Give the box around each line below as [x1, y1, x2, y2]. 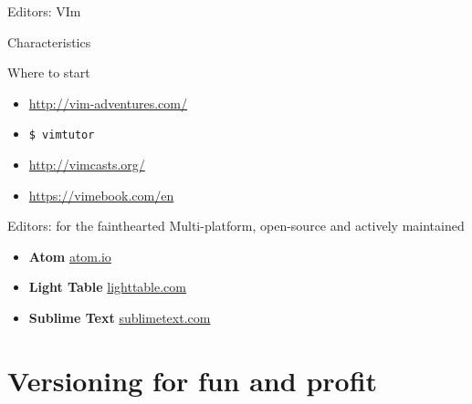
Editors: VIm [7, 2, 81, 20]
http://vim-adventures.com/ [28, 93, 187, 112]
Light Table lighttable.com [28, 277, 186, 296]
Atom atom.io [28, 246, 111, 265]
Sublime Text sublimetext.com [28, 308, 211, 326]
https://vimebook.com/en [28, 185, 174, 204]
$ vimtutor [28, 129, 95, 142]
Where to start [7, 63, 90, 82]
